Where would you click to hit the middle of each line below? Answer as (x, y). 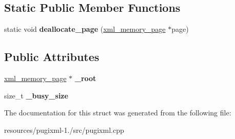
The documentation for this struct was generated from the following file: (118, 113)
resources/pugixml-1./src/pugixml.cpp (64, 130)
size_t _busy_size (36, 95)
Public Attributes (52, 57)
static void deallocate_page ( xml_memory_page (85, 29)
